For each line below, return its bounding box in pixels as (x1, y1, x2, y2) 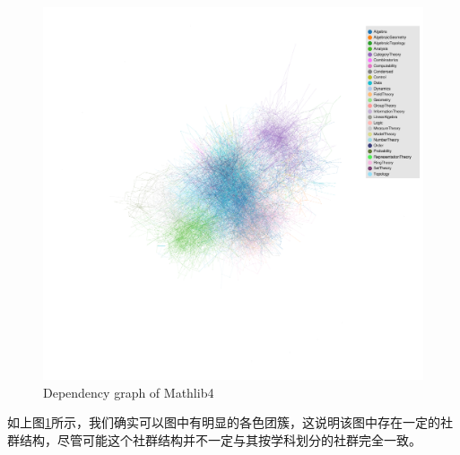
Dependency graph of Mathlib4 (43, 382, 214, 401)
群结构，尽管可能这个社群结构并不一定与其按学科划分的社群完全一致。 (7, 430, 421, 449)
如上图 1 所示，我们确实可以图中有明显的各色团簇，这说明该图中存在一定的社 (7, 413, 453, 432)
